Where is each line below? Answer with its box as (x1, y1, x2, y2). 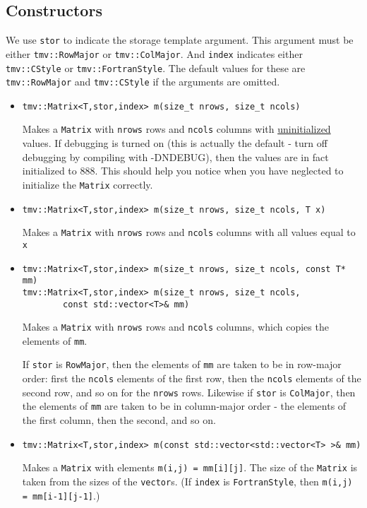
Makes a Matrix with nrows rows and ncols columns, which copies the (22, 319, 329, 334)
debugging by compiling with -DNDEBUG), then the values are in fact (22, 149, 329, 164)
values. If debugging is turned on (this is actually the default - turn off (22, 136, 327, 150)
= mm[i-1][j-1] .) (22, 488, 100, 502)
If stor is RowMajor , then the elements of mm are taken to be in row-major (22, 357, 342, 372)
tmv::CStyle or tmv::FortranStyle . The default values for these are (6, 60, 306, 75)
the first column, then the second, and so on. (22, 413, 216, 427)
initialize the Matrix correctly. (22, 177, 153, 191)
